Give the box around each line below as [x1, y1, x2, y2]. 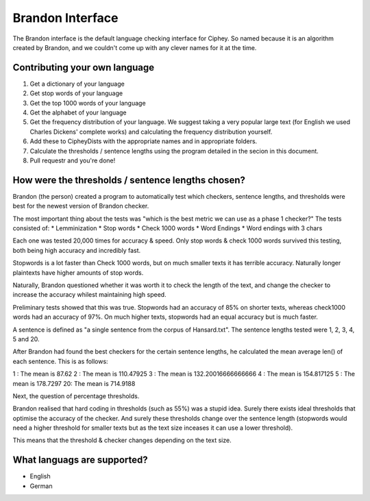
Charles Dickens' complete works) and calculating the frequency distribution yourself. [29, 127, 273, 136]
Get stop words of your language [29, 89, 123, 97]
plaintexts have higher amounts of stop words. [12, 268, 144, 277]
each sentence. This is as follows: [12, 357, 109, 365]
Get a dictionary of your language [29, 80, 125, 88]
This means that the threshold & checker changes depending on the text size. [12, 436, 232, 445]
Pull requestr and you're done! [29, 156, 116, 164]
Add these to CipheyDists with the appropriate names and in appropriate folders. [29, 137, 258, 145]
